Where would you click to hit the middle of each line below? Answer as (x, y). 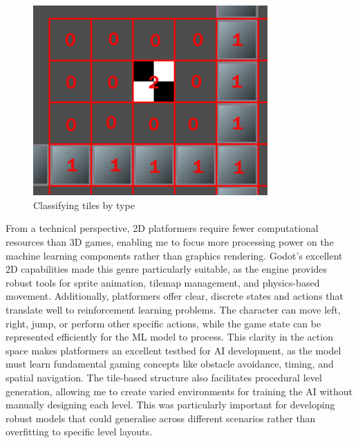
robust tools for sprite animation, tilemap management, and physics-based (163, 282)
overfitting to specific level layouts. (79, 432)
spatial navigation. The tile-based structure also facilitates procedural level (164, 377)
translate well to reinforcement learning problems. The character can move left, (173, 309)
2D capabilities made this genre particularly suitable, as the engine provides (167, 269)
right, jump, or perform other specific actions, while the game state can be (163, 323)
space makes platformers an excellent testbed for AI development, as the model (173, 350)
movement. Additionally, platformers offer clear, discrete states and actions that (175, 296)
